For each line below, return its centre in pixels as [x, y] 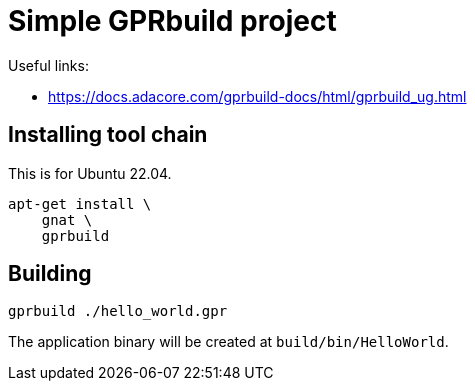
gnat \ [67, 219]
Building [50, 274]
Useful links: [48, 65]
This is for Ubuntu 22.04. [90, 173]
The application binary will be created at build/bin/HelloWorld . [228, 342]
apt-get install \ [80, 203]
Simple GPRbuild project [172, 21]
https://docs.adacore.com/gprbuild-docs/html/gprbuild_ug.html [257, 96]
